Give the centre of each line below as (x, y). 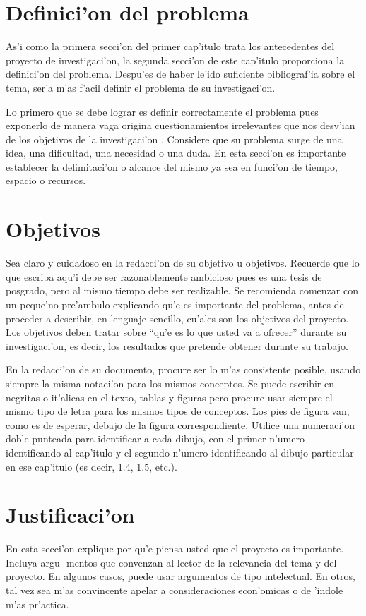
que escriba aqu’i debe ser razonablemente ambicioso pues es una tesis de (164, 276)
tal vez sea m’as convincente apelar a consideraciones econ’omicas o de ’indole (175, 590)
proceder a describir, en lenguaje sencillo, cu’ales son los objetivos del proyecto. (177, 318)
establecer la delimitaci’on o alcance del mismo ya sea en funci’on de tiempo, (172, 166)
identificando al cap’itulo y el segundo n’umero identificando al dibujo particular (180, 452)
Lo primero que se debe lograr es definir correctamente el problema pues (162, 111)
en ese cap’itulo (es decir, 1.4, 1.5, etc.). (91, 466)
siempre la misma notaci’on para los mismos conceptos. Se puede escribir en (170, 383)
